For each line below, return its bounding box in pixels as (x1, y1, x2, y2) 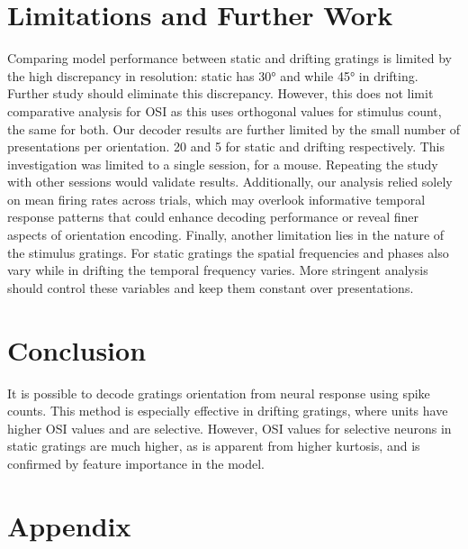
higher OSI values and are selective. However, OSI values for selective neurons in (7, 418, 452, 437)
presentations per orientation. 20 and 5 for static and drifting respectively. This (7, 137, 445, 156)
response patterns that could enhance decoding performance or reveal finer (7, 207, 419, 226)
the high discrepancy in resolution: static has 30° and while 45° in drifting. (7, 66, 418, 85)
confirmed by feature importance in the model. (7, 453, 265, 472)
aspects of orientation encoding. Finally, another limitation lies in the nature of (7, 225, 445, 244)
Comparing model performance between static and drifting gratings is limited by (7, 49, 452, 68)
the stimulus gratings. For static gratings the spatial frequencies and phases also (7, 242, 449, 261)
